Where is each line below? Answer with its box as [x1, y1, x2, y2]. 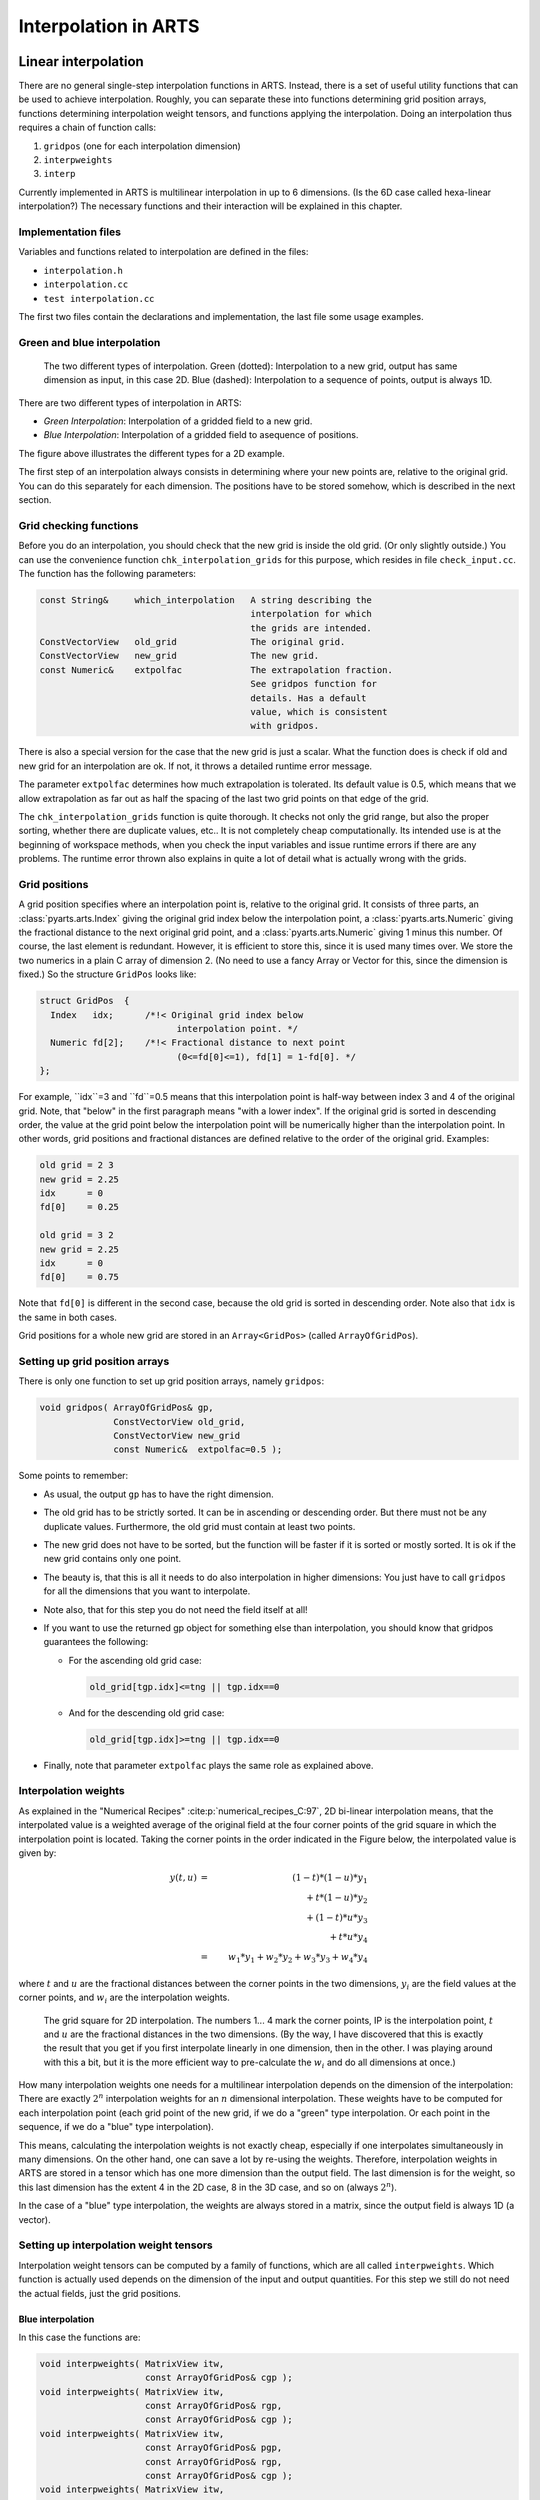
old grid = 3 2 [39, 1230, 114, 1241]
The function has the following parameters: [18, 567, 197, 579]
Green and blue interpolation [18, 335, 161, 349]
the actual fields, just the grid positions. [18, 2287, 182, 2299]
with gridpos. [250, 720, 320, 732]
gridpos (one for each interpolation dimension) [43, 140, 242, 152]
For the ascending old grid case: [68, 1654, 202, 1666]
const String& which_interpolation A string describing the [39, 594, 372, 605]
